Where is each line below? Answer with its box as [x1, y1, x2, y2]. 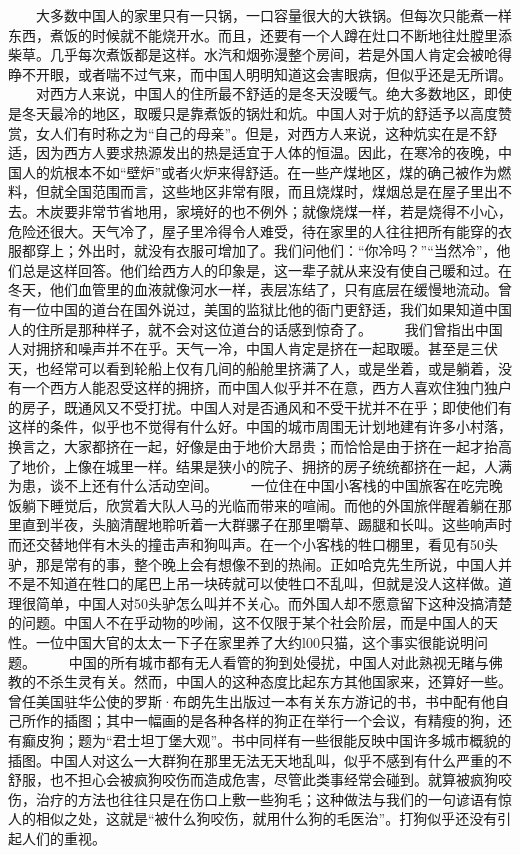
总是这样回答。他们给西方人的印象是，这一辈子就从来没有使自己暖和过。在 [21, 259, 512, 280]
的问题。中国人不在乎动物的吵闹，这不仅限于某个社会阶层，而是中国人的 [8, 612, 484, 633]
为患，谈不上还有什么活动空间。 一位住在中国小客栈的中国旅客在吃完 [8, 475, 489, 496]
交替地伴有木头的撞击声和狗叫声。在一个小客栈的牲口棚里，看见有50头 [35, 534, 498, 555]
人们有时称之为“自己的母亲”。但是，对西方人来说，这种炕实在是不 [49, 122, 484, 143]
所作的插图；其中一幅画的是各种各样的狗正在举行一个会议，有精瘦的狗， [21, 710, 498, 731]
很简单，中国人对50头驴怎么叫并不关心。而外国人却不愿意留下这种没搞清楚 [21, 592, 512, 613]
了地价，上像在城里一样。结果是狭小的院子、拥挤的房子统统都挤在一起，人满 [8, 455, 512, 476]
